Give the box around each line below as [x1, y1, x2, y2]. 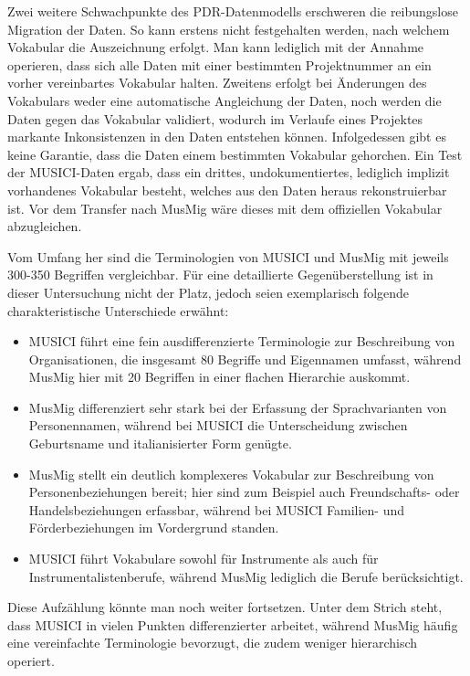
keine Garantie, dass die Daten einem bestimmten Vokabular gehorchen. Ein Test [7, 144, 463, 164]
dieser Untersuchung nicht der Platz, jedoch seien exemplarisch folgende [7, 282, 410, 301]
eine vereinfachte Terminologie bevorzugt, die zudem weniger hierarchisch [7, 633, 418, 652]
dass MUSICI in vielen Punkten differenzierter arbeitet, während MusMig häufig [7, 615, 458, 634]
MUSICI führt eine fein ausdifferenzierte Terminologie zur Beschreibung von [28, 332, 455, 351]
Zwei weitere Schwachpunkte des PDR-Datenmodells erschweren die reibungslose [7, 2, 458, 20]
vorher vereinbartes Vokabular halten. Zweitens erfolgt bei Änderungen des [7, 73, 427, 92]
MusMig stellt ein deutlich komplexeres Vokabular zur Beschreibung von [28, 464, 434, 483]
